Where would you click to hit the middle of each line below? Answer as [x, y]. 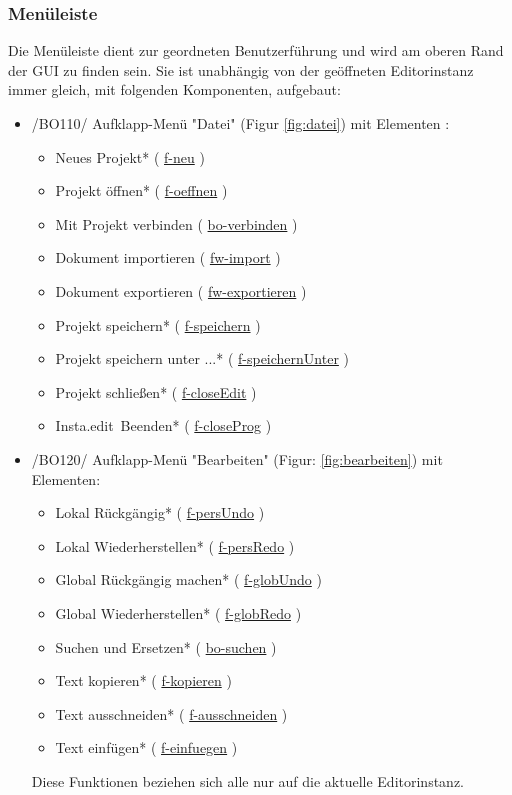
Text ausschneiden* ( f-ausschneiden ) [171, 713]
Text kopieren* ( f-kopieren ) [143, 680]
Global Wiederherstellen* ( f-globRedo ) [178, 612]
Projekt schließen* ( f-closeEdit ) [156, 391]
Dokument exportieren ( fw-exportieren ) [181, 290]
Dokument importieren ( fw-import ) [168, 257]
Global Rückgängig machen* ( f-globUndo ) [188, 579]
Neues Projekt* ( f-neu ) [130, 156]
